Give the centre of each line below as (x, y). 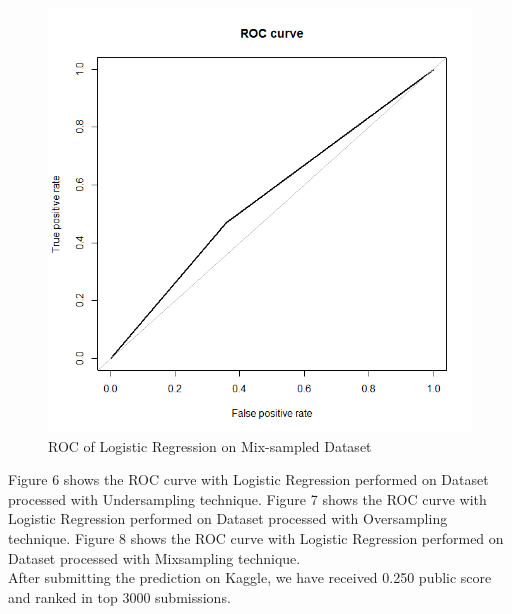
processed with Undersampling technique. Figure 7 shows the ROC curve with (247, 498)
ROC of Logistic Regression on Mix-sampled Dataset (210, 445)
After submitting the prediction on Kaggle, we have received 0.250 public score (250, 577)
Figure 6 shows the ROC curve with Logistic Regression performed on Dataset (248, 479)
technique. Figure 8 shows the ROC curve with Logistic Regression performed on (256, 537)
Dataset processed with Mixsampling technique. (154, 557)
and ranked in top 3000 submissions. (119, 596)
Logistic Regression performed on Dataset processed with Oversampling (228, 518)
